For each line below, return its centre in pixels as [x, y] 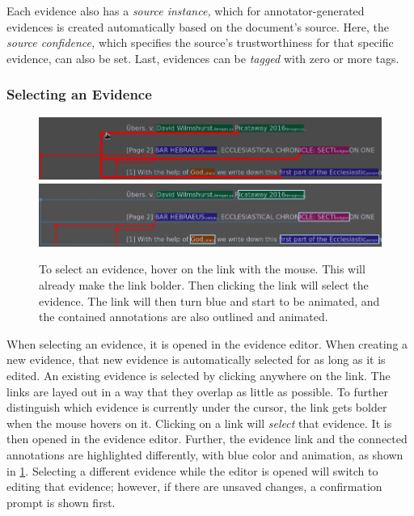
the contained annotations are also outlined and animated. [184, 317]
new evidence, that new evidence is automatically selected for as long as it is [196, 360]
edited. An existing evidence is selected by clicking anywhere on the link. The [199, 375]
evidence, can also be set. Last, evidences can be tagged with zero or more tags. [203, 58]
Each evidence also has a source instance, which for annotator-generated [186, 11]
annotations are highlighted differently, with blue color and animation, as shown [205, 454]
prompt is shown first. [61, 502]
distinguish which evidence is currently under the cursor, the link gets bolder [197, 407]
